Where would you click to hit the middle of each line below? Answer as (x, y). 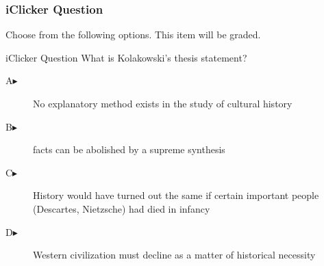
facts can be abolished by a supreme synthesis (129, 149)
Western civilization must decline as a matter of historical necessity (174, 255)
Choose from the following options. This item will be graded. (133, 35)
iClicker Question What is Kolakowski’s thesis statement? (126, 57)
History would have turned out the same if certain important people (176, 195)
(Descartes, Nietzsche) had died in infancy (122, 208)
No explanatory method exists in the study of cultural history (163, 103)
